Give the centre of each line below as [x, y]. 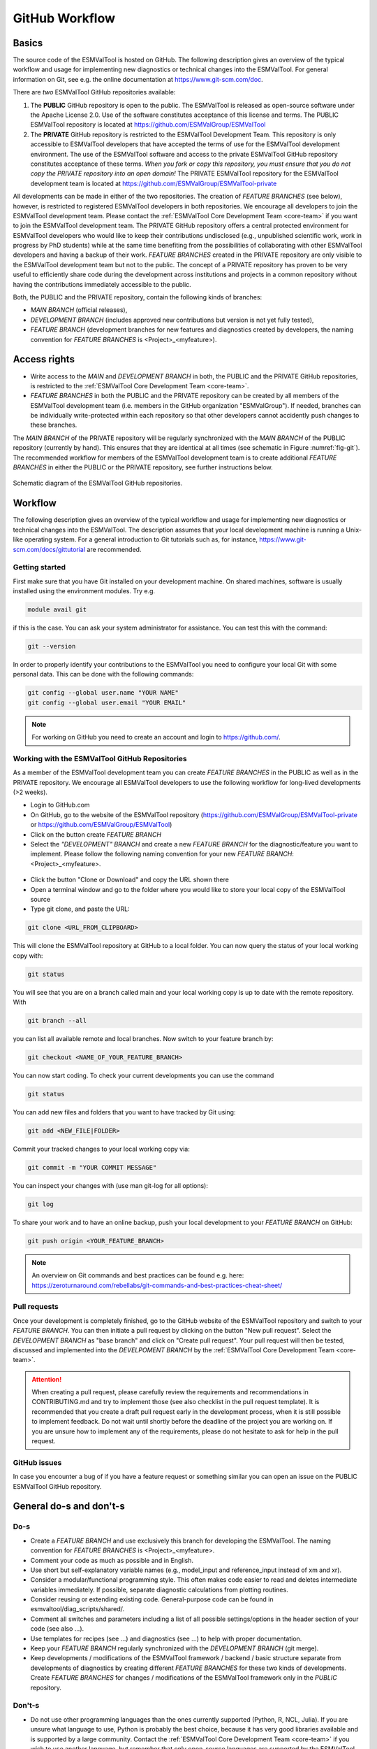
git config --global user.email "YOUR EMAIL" [107, 702]
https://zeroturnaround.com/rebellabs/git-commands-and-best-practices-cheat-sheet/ [157, 1285]
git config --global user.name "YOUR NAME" [103, 693]
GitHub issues [37, 1462]
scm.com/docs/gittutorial [49, 549]
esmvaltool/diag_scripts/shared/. [77, 1609]
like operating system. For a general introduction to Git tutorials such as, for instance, [135, 539]
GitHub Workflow [64, 18]
